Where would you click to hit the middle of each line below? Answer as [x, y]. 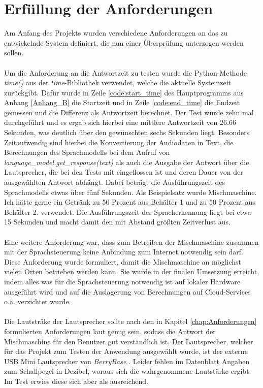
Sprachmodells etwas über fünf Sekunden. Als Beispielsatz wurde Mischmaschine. [130, 192]
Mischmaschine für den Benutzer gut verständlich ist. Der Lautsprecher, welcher [129, 341]
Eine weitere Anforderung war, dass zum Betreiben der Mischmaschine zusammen [131, 241]
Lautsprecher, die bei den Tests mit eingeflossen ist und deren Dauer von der [124, 172]
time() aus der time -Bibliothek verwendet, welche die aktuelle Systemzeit [118, 83]
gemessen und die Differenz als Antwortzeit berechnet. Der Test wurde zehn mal [129, 112]
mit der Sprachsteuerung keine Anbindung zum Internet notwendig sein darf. [124, 252]
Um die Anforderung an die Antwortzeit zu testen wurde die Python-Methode [126, 72]
